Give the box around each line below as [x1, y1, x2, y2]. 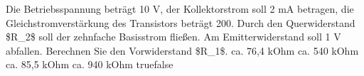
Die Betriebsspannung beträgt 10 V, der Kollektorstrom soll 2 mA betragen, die [6, 1, 354, 16]
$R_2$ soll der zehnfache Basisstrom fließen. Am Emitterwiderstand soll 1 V [6, 29, 341, 44]
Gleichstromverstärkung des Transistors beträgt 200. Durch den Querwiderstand [6, 15, 355, 30]
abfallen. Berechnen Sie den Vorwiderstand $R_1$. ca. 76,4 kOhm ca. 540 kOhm [6, 43, 359, 58]
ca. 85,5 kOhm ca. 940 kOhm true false [6, 57, 173, 72]
